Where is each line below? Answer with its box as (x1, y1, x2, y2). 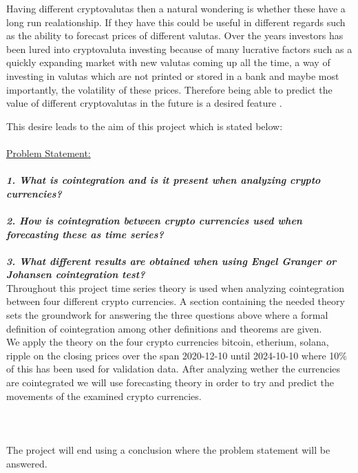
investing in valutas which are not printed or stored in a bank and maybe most (6, 68, 339, 83)
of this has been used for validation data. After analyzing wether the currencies (6, 361, 341, 376)
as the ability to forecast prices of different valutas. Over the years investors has (6, 28, 344, 43)
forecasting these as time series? (6, 227, 164, 241)
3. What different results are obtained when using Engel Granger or (6, 253, 337, 268)
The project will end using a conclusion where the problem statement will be (6, 443, 330, 456)
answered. (6, 456, 48, 470)
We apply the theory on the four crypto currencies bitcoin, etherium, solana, (6, 335, 329, 349)
